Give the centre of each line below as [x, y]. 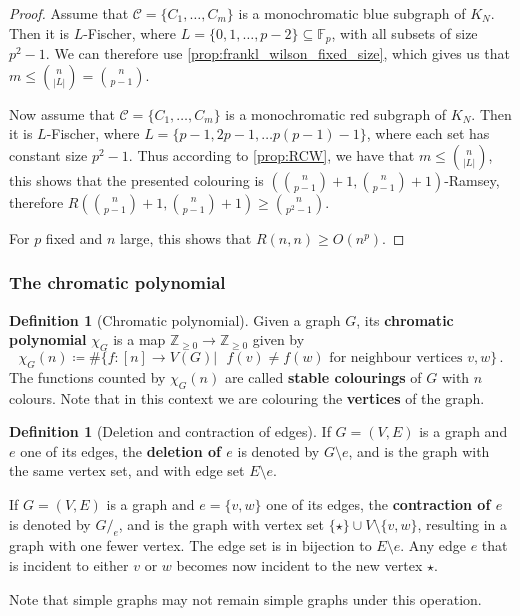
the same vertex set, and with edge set [127, 470]
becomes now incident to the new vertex [299, 564]
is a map [139, 339]
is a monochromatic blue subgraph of [352, 13]
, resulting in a [462, 523]
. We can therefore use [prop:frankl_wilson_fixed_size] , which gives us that [277, 53]
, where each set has [428, 133]
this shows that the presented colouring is [136, 179]
